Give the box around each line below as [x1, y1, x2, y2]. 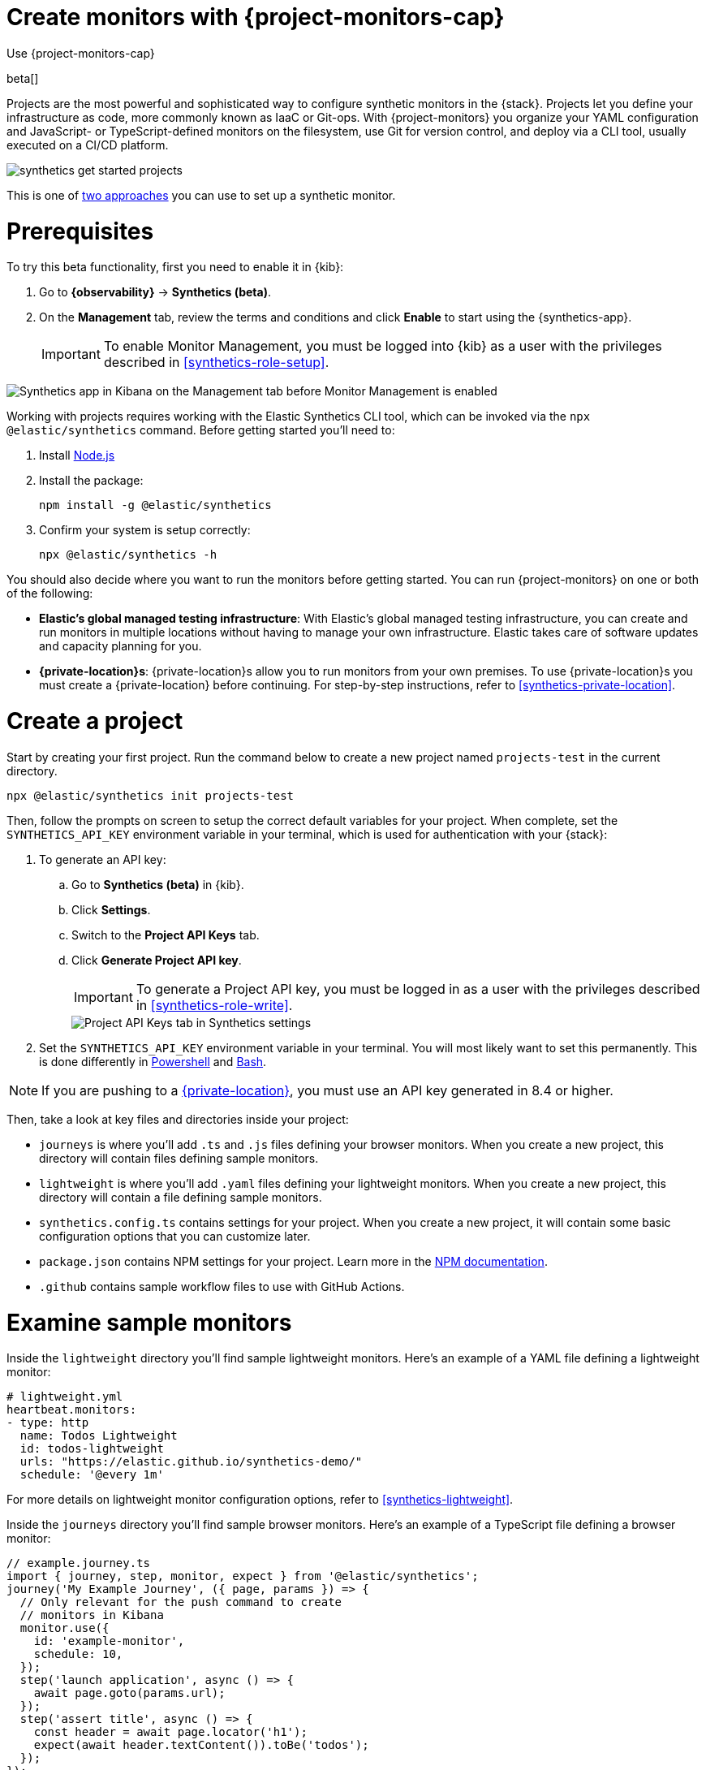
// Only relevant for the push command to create [19, 1595, 342, 1609]
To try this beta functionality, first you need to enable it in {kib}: [6, 260, 344, 274]
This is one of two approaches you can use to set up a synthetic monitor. [6, 188, 396, 202]
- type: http [6, 1416, 89, 1430]
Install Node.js [39, 448, 115, 463]
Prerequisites [6, 217, 154, 245]
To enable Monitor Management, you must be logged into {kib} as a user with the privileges [103, 338, 662, 355]
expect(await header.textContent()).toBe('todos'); [33, 1738, 369, 1752]
